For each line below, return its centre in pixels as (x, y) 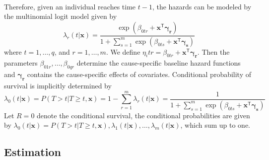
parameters (21, 63)
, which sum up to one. (215, 125)
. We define (123, 51)
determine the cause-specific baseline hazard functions (159, 63)
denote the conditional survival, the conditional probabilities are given (143, 115)
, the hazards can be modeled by (202, 6)
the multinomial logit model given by (61, 16)
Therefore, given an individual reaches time (70, 6)
